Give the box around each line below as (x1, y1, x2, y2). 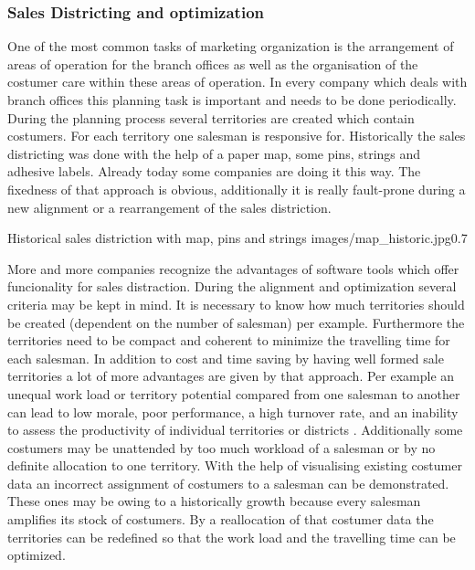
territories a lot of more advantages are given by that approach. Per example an (7, 366, 455, 385)
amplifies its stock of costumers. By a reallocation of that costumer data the (7, 510, 434, 529)
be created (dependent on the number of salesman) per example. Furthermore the (7, 312, 465, 332)
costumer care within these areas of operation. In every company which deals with (7, 72, 468, 91)
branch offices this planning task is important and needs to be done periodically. (7, 90, 457, 109)
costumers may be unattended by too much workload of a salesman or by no (7, 438, 436, 457)
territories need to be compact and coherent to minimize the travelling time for (7, 331, 450, 350)
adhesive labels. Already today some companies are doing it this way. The (7, 162, 421, 181)
